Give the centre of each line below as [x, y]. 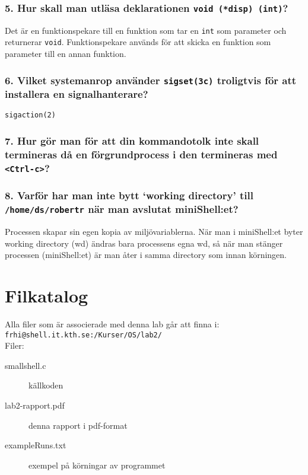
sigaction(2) [30, 115]
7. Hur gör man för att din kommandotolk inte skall [132, 140]
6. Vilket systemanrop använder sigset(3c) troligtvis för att [151, 80]
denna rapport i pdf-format [78, 425]
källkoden [46, 385]
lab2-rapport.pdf [35, 405]
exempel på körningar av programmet [97, 465]
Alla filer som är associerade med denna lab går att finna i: [112, 323]
